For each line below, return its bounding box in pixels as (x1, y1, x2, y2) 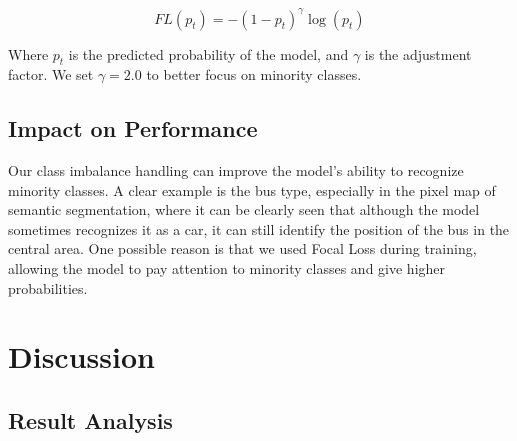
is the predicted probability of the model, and (68, 43, 349, 64)
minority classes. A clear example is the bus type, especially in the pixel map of (8, 179, 496, 200)
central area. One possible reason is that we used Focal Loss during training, (8, 238, 477, 259)
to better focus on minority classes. (146, 64, 362, 85)
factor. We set (8, 64, 94, 85)
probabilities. (8, 277, 88, 298)
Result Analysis (8, 405, 173, 436)
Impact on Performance (8, 113, 258, 144)
